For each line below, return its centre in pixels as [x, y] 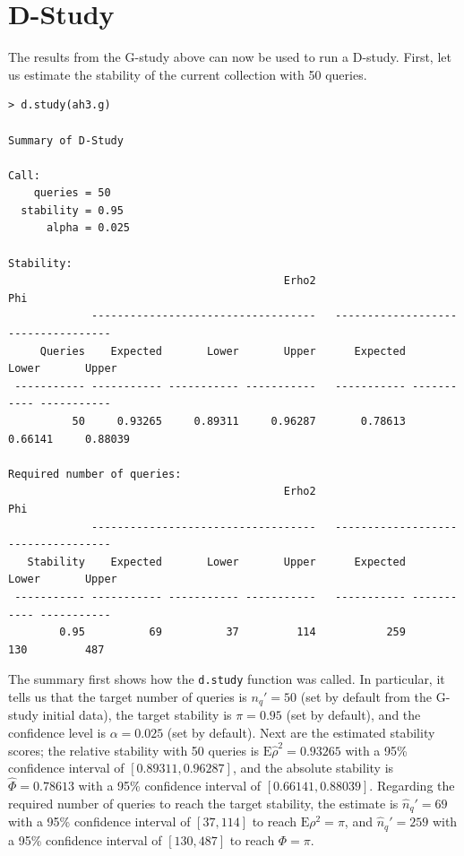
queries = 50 [72, 193]
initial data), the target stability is [137, 715]
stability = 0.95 [72, 210]
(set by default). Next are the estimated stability [301, 733]
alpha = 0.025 [88, 228]
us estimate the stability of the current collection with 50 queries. [188, 74]
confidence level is [57, 733]
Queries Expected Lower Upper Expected [223, 351]
